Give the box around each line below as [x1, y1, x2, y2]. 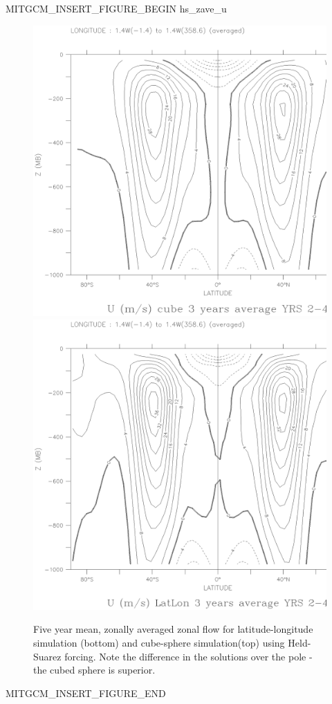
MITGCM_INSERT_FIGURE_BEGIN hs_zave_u [6, 1, 227, 15]
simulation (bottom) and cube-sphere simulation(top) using [33, 635, 285, 649]
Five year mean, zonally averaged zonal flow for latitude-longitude [33, 622, 313, 636]
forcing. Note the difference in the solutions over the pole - [64, 649, 313, 663]
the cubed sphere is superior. [33, 663, 156, 677]
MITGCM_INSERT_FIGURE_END [6, 685, 166, 700]
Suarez [33, 649, 62, 663]
